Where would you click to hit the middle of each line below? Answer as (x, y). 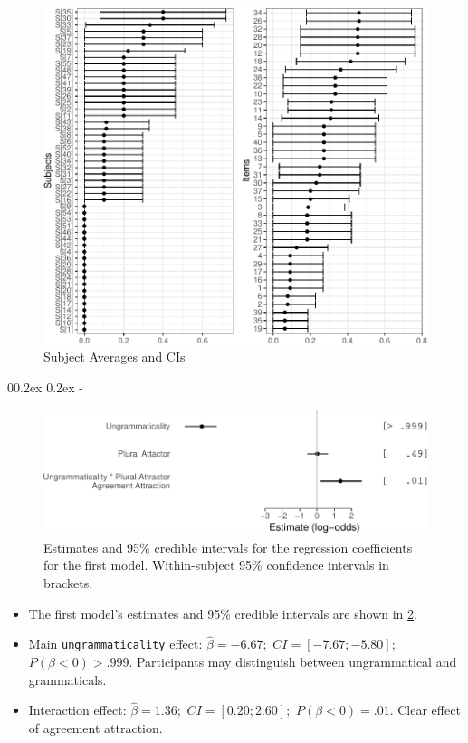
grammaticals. (67, 679)
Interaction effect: (77, 710)
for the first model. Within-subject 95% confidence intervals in (216, 565)
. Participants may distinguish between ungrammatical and (293, 662)
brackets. (68, 583)
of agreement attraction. (96, 728)
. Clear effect (425, 710)
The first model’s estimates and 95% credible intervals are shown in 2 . (223, 613)
